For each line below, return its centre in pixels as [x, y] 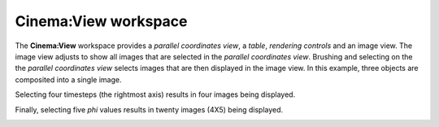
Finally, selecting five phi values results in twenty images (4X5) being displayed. [149, 109]
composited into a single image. [68, 79]
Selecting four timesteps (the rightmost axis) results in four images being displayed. [155, 94]
